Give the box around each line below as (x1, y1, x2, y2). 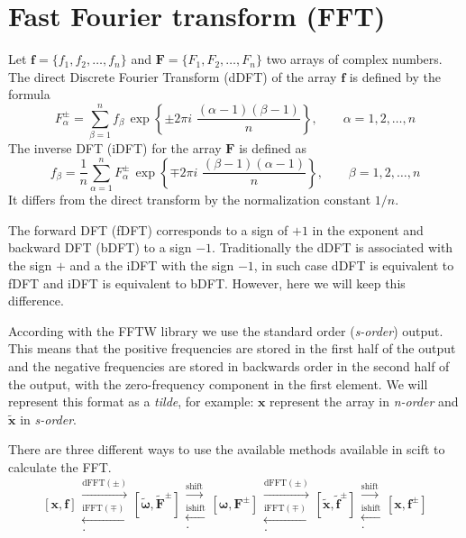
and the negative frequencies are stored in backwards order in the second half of (8, 356, 450, 375)
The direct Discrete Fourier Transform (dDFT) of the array (8, 67, 337, 86)
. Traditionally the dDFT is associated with (212, 238, 453, 257)
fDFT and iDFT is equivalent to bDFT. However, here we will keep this (8, 273, 406, 292)
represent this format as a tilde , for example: (8, 392, 254, 411)
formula (8, 85, 50, 104)
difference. (8, 291, 64, 310)
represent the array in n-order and (270, 392, 459, 411)
